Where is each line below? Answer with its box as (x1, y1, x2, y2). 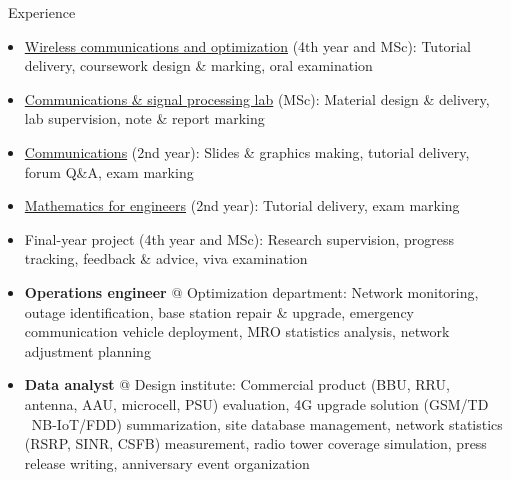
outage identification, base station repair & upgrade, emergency (24, 301, 415, 322)
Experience (7, 2, 76, 22)
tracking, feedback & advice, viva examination (24, 248, 308, 269)
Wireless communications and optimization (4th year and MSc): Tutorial (24, 35, 471, 56)
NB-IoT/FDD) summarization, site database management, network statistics (31, 413, 503, 434)
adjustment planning (24, 340, 151, 361)
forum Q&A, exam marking (24, 161, 194, 182)
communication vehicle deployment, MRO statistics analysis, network (24, 321, 450, 342)
